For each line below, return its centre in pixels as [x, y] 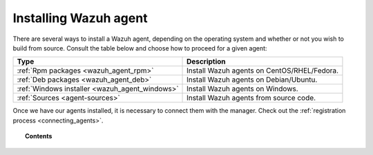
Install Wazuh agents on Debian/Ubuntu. [252, 80]
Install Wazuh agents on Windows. [242, 89]
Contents [39, 136]
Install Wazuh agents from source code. [251, 98]
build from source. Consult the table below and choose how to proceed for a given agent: [140, 48]
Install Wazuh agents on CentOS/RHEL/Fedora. [262, 71]
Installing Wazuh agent [80, 18]
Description [206, 62]
